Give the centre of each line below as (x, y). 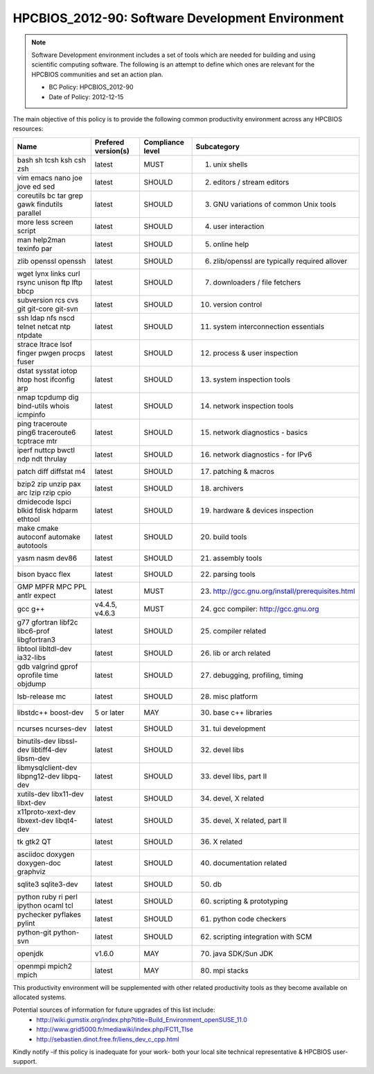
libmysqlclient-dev (47, 767)
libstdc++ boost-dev (50, 713)
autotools (32, 545)
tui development (239, 728)
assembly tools (238, 558)
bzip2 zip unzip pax (49, 484)
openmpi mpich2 (45, 966)
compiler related (240, 631)
